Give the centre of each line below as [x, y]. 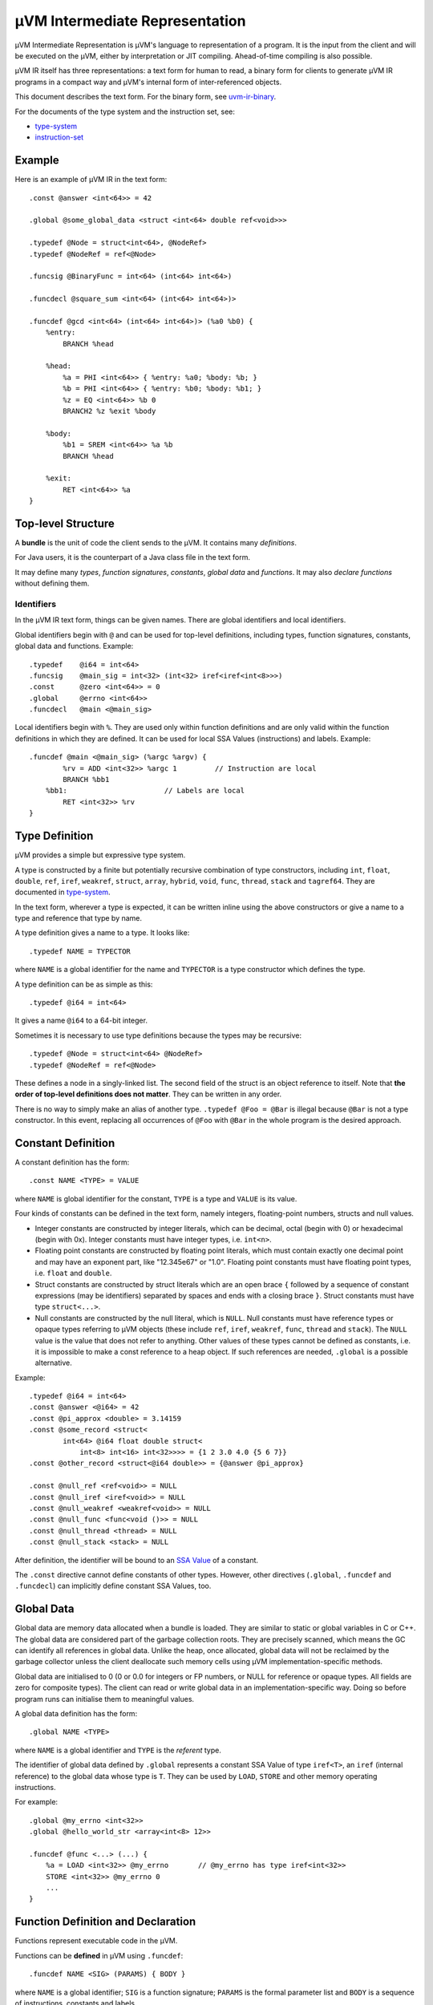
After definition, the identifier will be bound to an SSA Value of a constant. [137, 1560]
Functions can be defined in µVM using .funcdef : [99, 1955]
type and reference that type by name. [79, 918]
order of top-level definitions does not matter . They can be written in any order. [148, 1094]
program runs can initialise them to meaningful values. [105, 1699]
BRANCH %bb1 [86, 780]
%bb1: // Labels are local [145, 791]
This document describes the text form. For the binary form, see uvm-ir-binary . [146, 97]
